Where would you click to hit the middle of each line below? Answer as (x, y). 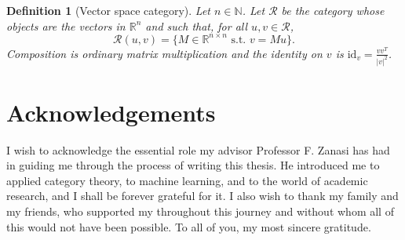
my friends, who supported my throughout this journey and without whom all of (200, 211)
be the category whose (333, 10)
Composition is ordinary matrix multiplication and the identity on (164, 53)
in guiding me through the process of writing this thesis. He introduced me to (193, 165)
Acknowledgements (111, 112)
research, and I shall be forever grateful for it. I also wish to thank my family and (202, 196)
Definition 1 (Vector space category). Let (109, 10)
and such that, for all (197, 25)
